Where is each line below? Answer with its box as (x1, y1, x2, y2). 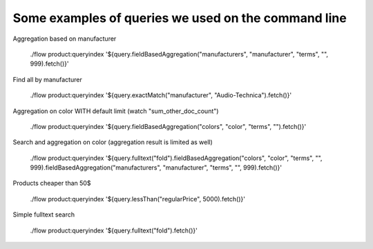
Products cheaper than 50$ (12, 179, 91, 188)
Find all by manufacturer (12, 75, 82, 83)
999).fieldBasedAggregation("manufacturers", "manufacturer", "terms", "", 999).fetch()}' (30, 163, 283, 172)
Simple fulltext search (12, 210, 75, 219)
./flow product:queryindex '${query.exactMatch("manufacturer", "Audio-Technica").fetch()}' (30, 91, 292, 99)
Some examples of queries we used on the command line (12, 10, 347, 26)
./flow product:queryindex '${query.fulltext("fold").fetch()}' (30, 226, 198, 235)
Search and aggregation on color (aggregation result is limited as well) (12, 138, 213, 146)
